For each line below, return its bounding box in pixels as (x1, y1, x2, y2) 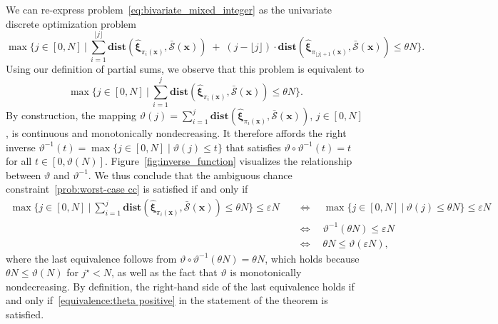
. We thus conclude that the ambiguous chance (88, 167, 293, 182)
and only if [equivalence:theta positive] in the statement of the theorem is (6, 293, 328, 308)
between (6, 167, 41, 182)
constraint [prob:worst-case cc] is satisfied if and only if (6, 181, 248, 196)
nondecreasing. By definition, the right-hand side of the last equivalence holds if (6, 278, 355, 293)
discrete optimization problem (6, 16, 136, 31)
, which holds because (265, 250, 360, 265)
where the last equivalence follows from (6, 250, 177, 265)
